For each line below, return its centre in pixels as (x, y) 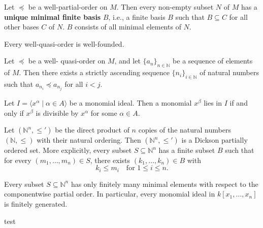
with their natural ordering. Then (89, 140)
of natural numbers (229, 72)
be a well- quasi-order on (67, 61)
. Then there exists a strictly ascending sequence (94, 72)
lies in (213, 103)
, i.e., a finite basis (137, 17)
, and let (127, 61)
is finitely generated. (36, 204)
